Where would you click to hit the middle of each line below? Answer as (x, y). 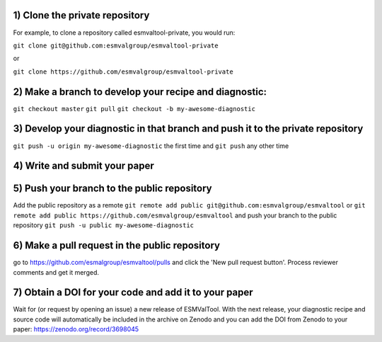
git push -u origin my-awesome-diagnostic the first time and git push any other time (151, 146)
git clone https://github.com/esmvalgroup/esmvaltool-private (123, 72)
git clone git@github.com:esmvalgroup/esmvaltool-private (116, 45)
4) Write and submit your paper (84, 166)
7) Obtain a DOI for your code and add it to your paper (133, 293)
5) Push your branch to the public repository (112, 189)
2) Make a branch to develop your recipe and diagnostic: (140, 92)
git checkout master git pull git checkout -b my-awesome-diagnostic (134, 109)
